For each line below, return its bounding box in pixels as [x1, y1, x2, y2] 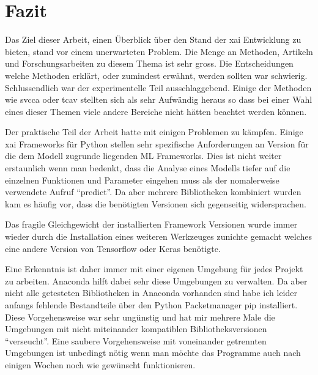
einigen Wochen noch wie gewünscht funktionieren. [5, 358, 196, 371]
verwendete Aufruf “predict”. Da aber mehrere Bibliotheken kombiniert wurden [5, 185, 301, 198]
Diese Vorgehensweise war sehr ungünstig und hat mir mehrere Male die [5, 310, 275, 323]
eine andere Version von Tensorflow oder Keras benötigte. [5, 242, 221, 254]
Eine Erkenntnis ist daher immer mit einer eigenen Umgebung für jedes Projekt [5, 262, 303, 275]
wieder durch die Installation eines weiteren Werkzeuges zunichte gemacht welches [5, 230, 312, 243]
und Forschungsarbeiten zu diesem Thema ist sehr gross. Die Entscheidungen [5, 57, 294, 70]
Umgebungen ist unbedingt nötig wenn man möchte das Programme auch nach [5, 346, 301, 359]
